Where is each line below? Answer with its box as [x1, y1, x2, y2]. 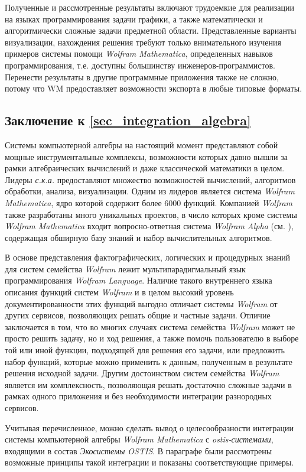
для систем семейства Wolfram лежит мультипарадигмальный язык [5, 262, 246, 275]
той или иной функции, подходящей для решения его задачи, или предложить [5, 344, 285, 356]
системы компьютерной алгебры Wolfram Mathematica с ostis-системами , [5, 433, 274, 445]
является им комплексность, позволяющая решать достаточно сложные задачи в [5, 378, 292, 390]
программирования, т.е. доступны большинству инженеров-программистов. [5, 58, 275, 71]
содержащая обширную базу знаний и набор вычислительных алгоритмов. [5, 231, 272, 243]
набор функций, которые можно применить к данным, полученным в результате [5, 355, 292, 367]
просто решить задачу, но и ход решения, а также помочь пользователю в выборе [5, 332, 299, 344]
